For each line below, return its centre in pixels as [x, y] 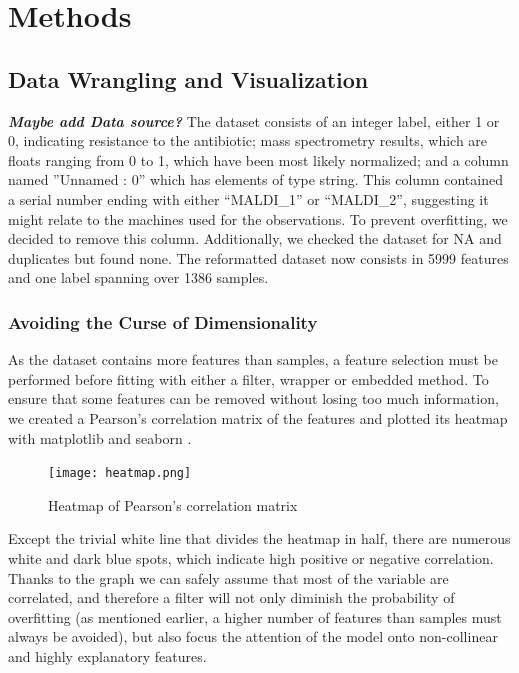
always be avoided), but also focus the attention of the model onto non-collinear [253, 636]
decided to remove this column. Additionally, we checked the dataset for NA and [255, 238]
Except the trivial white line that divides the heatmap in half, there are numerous [259, 538]
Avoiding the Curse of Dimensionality [163, 321]
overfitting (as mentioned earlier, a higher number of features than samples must [255, 616]
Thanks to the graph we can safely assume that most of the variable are [228, 577]
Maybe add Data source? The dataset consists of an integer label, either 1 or [254, 120]
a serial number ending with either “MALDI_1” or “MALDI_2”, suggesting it [248, 198]
